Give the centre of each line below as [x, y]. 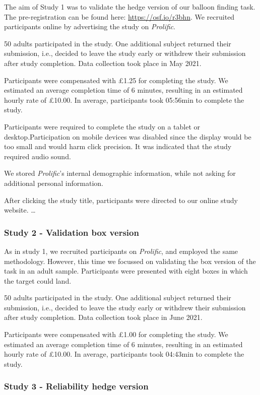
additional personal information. [54, 183]
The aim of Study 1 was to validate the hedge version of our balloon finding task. [130, 7]
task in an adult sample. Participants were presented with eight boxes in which [126, 271]
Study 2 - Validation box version [72, 232]
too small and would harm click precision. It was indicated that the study [118, 146]
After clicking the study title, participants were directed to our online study [121, 200]
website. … [20, 210]
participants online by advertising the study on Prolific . [90, 26]
